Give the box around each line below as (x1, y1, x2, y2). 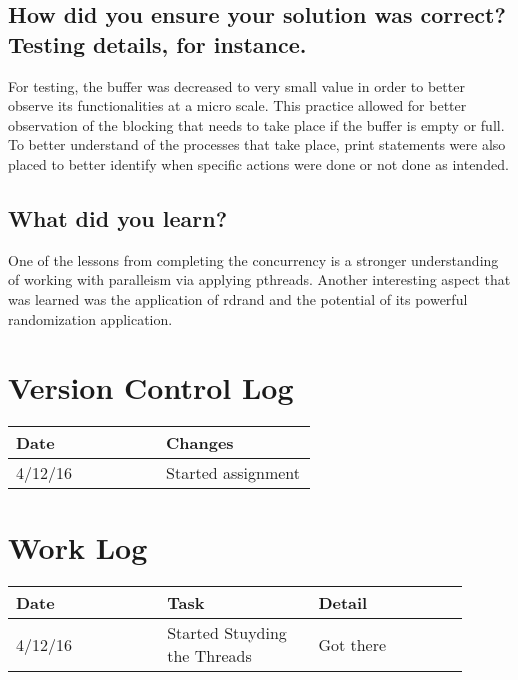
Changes (166, 431, 234, 455)
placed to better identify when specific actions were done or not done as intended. (8, 153, 509, 174)
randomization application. (8, 308, 173, 329)
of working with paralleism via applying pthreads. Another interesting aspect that (8, 269, 511, 290)
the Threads (167, 644, 252, 668)
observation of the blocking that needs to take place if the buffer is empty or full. (8, 114, 505, 135)
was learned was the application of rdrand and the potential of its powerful (8, 288, 468, 309)
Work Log (8, 527, 148, 568)
